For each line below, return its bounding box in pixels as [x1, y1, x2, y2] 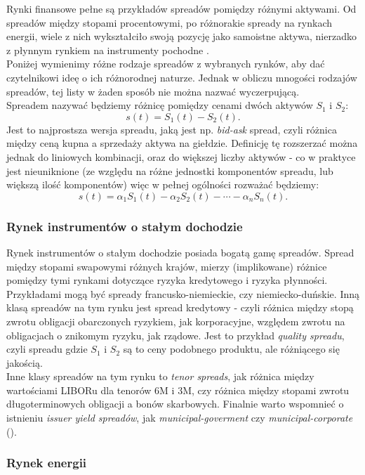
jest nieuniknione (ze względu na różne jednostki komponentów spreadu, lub [6, 163, 333, 178]
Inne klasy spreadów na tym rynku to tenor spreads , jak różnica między [6, 369, 314, 384]
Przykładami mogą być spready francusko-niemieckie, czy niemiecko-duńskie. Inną [6, 286, 360, 301]
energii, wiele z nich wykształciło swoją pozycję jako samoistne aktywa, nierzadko [6, 29, 357, 44]
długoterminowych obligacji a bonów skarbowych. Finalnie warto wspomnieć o [6, 396, 344, 411]
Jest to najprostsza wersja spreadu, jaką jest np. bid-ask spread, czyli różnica [6, 122, 337, 136]
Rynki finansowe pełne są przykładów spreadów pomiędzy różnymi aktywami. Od [6, 1, 357, 15]
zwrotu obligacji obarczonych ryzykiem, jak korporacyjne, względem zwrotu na [6, 313, 345, 328]
